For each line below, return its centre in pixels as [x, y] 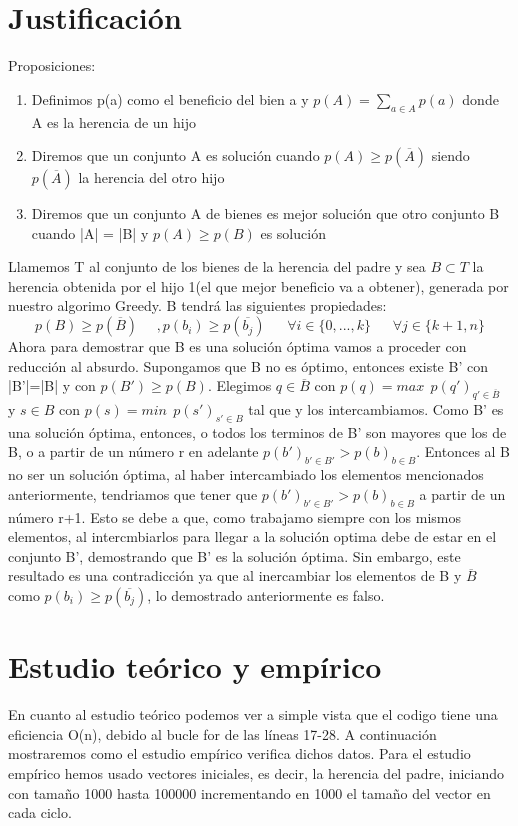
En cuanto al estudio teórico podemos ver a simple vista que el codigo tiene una [253, 714]
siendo [450, 155]
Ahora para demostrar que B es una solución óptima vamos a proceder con [237, 346]
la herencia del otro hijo [151, 177]
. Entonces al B [463, 451]
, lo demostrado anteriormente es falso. [266, 595]
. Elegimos [239, 385]
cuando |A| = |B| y [90, 232]
